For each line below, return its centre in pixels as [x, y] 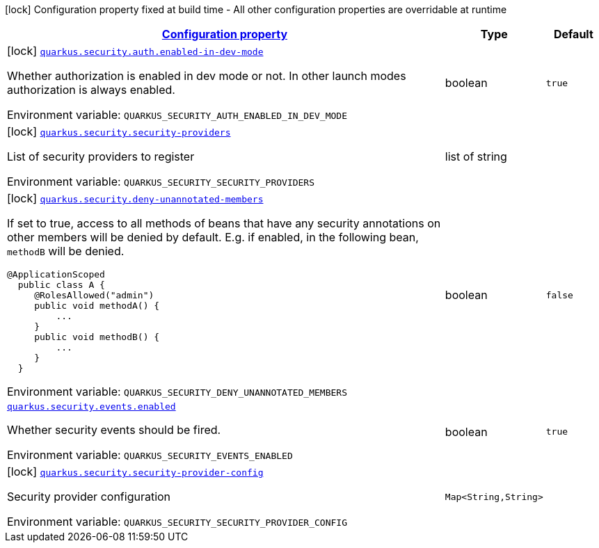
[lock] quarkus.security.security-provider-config [135, 472]
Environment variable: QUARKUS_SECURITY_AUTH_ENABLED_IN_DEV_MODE [177, 115]
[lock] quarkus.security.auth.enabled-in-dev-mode [135, 51]
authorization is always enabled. [91, 90]
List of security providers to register [101, 156]
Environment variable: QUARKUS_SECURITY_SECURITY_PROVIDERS [161, 182]
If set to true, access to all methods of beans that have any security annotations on [224, 223]
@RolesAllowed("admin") [94, 295]
